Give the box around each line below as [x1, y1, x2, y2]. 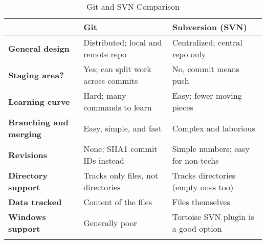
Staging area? [8, 69, 64, 81]
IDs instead [83, 154, 124, 166]
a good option [172, 223, 222, 234]
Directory [8, 169, 48, 181]
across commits [83, 75, 138, 86]
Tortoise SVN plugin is [172, 211, 254, 223]
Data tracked [8, 196, 62, 208]
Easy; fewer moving [172, 90, 242, 101]
